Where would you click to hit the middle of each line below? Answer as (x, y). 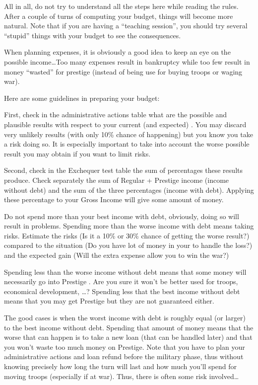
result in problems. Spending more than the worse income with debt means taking (129, 226)
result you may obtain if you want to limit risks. (77, 153)
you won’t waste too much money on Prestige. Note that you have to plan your (125, 346)
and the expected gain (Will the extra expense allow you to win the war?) (117, 255)
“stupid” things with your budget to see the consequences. (93, 35)
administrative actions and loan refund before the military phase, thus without (124, 356)
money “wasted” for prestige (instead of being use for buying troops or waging (123, 71)
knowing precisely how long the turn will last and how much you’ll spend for (120, 366)
